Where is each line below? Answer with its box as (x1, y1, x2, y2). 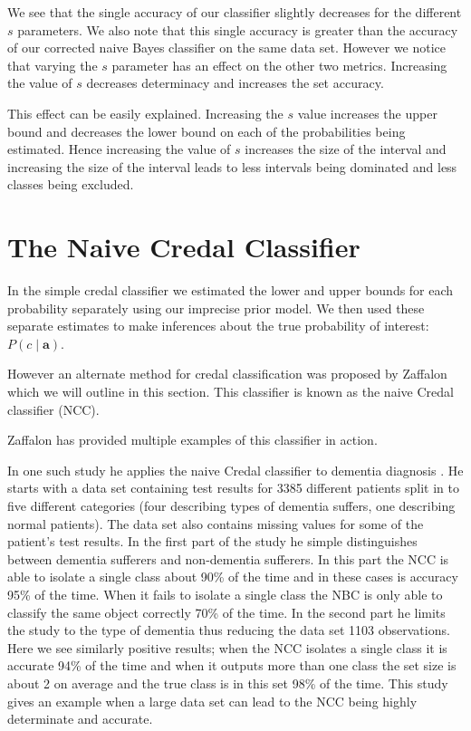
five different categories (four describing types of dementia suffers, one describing (7, 496, 456, 515)
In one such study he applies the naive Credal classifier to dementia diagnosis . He (7, 460, 464, 479)
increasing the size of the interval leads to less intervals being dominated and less (7, 157, 457, 176)
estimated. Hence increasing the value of (7, 139, 231, 159)
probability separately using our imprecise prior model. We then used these (7, 298, 425, 317)
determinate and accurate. (7, 709, 153, 728)
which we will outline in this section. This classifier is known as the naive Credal (7, 382, 454, 401)
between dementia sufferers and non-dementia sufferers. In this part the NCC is (7, 549, 449, 568)
